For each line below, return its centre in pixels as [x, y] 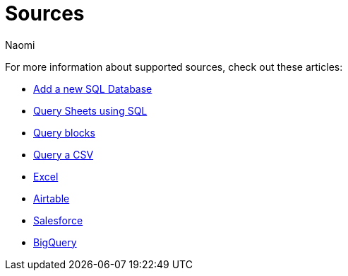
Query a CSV [64, 154]
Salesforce [58, 220]
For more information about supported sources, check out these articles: [174, 67]
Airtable [52, 198]
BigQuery [55, 242]
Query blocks [64, 132]
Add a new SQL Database [93, 88]
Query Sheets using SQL [90, 110]
